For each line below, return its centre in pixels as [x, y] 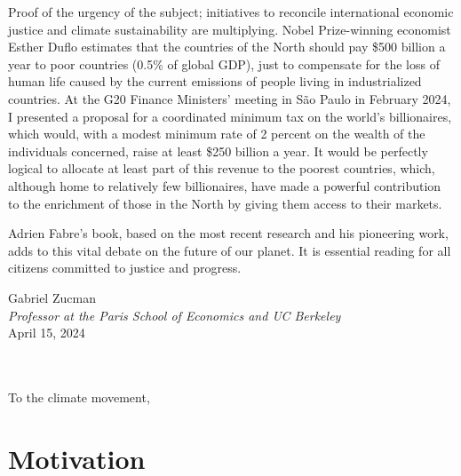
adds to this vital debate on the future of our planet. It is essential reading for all [230, 250]
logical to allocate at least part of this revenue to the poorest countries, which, [222, 168]
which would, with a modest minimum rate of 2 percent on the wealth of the [217, 134]
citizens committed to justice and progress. [125, 268]
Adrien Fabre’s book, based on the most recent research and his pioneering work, [228, 233]
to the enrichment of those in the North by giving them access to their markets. [225, 203]
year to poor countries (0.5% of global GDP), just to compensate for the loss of [224, 63]
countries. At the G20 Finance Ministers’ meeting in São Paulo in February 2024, [230, 98]
